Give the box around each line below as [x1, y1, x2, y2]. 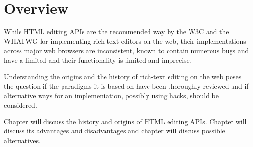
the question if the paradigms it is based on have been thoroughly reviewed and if [4, 81, 249, 91]
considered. [4, 100, 37, 110]
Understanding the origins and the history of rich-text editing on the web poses [4, 71, 242, 81]
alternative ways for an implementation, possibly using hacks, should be [4, 90, 219, 100]
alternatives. [4, 135, 41, 146]
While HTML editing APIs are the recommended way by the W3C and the [4, 26, 229, 37]
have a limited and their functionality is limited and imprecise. [4, 55, 191, 65]
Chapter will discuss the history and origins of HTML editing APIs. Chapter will [4, 116, 247, 126]
